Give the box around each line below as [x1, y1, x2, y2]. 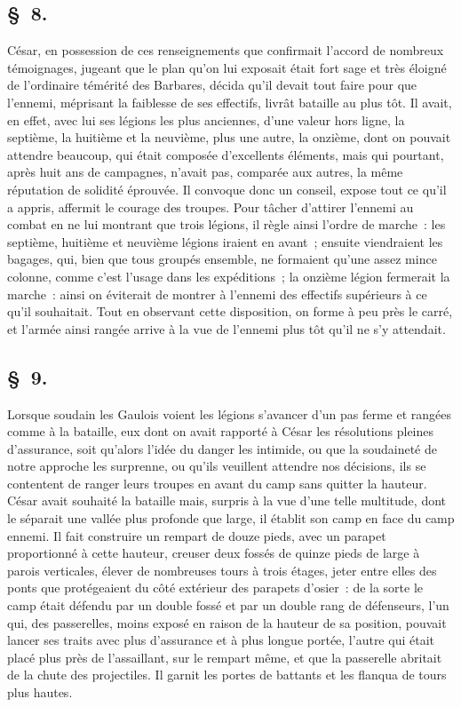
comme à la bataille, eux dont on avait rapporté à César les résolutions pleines [7, 422, 434, 441]
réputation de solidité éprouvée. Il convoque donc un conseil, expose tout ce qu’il [7, 179, 447, 198]
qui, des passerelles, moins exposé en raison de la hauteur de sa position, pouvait [7, 613, 447, 632]
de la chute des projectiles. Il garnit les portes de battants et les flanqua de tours [7, 665, 447, 684]
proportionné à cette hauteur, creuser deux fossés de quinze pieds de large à [7, 544, 420, 562]
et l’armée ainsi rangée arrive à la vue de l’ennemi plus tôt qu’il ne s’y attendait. [7, 319, 446, 338]
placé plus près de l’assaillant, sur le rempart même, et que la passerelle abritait [7, 647, 442, 666]
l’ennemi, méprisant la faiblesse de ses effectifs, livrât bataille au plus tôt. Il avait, [7, 92, 452, 111]
